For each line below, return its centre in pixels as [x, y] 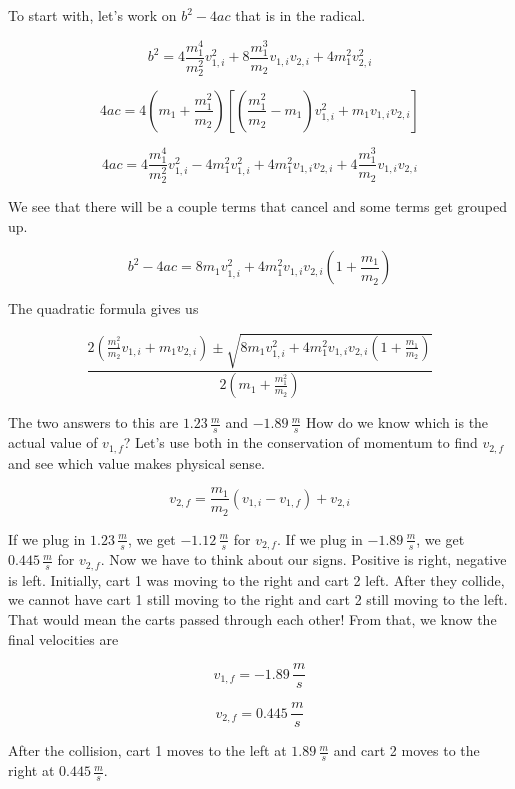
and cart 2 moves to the [406, 750]
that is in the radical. [300, 15]
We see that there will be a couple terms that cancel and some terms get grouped [257, 206]
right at [31, 770]
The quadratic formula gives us [103, 308]
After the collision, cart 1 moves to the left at [147, 750]
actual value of [53, 442]
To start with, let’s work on [92, 15]
